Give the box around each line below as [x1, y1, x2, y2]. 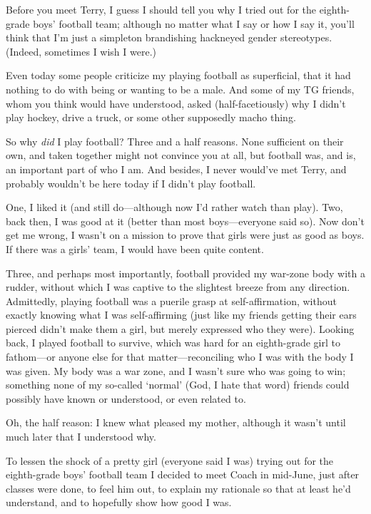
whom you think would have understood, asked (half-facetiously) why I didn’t [6, 96, 346, 110]
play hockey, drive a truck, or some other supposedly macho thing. [6, 110, 296, 125]
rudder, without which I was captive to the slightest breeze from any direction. [6, 279, 350, 294]
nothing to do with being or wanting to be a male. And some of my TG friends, [6, 81, 355, 96]
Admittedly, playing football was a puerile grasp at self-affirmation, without [6, 293, 337, 308]
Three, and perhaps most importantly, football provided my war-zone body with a [6, 265, 366, 280]
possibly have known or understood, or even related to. [6, 391, 246, 406]
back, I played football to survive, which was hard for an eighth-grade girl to [6, 335, 340, 350]
